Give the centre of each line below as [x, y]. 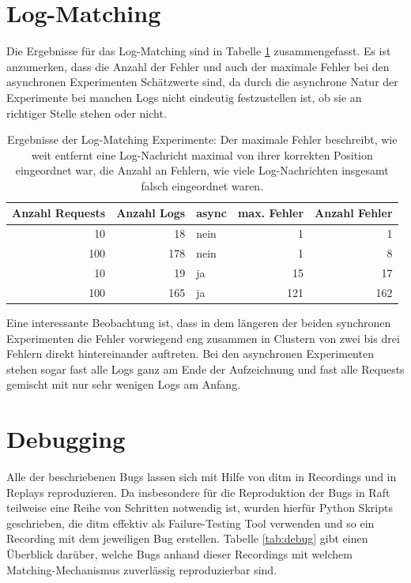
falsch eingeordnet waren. [202, 185]
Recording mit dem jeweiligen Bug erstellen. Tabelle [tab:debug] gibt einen [187, 538]
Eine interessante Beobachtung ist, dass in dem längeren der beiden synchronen [199, 322]
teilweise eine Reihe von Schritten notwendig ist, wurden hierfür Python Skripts [200, 508]
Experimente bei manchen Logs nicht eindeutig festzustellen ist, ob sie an [184, 97]
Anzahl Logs [151, 213]
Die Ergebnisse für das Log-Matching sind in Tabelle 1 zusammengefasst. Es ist [199, 51]
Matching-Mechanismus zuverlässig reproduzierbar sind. [142, 569]
